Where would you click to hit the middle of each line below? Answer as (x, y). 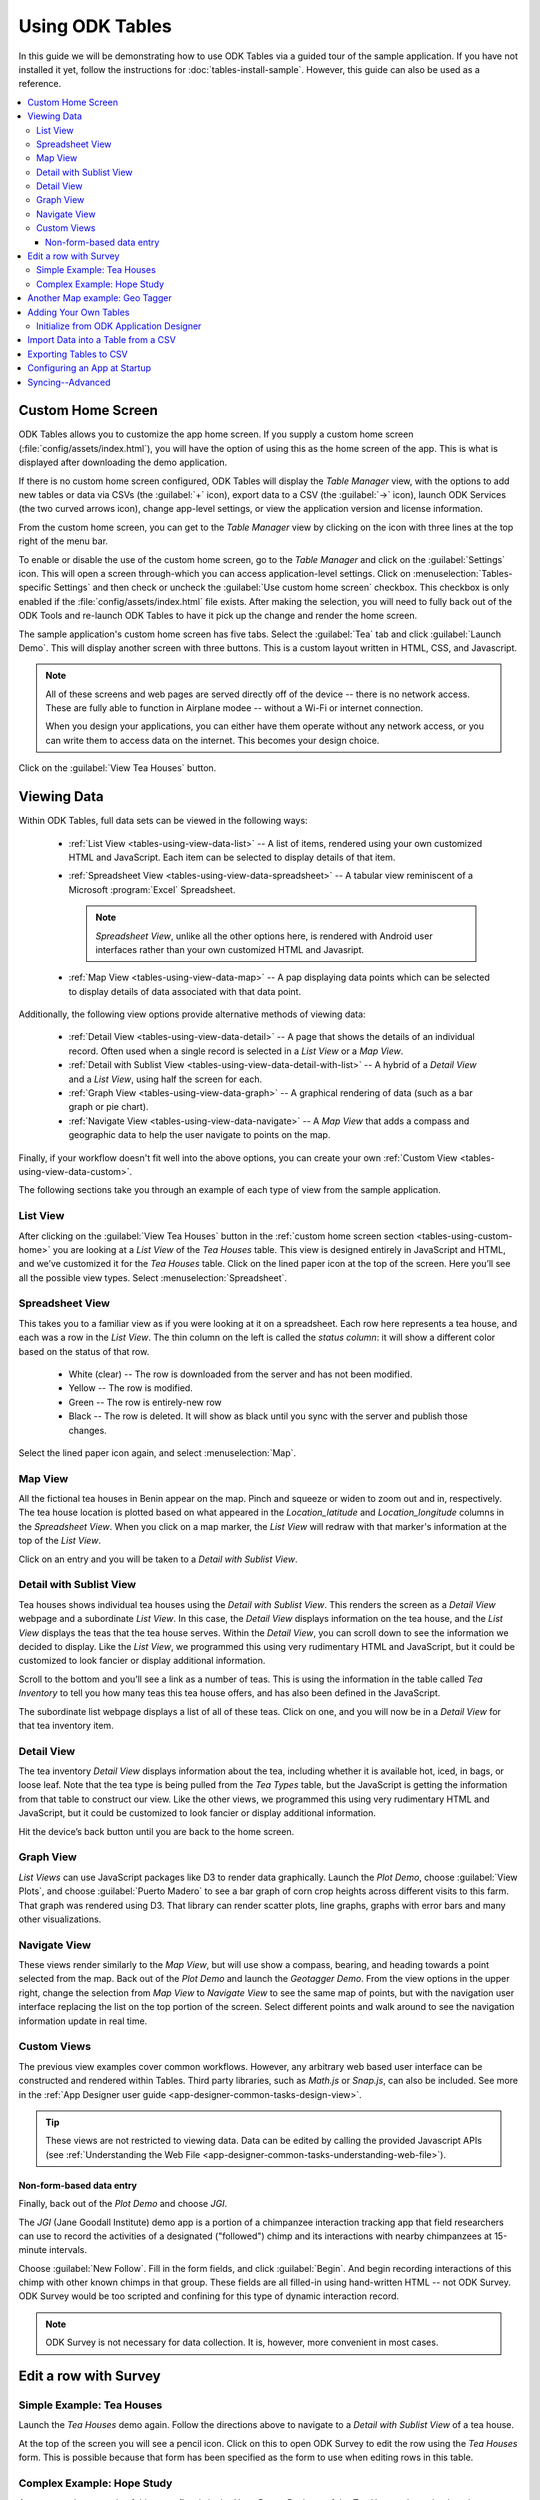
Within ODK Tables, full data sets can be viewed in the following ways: (163, 821)
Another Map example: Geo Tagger (99, 298)
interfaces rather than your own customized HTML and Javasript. (230, 949)
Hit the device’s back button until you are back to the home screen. (156, 1831)
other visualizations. (60, 1919)
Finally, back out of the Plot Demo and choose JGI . (123, 2204)
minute (32, 2250)
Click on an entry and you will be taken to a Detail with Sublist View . (158, 1559)
